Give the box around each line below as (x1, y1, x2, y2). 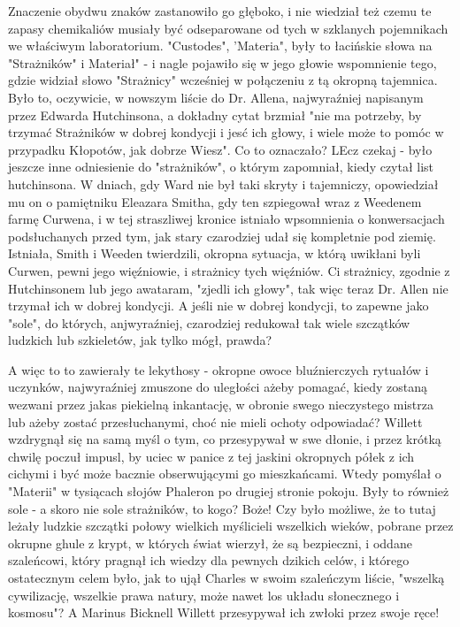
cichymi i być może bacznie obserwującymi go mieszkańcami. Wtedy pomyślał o (8, 464, 441, 483)
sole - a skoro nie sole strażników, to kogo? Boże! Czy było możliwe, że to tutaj (8, 499, 436, 517)
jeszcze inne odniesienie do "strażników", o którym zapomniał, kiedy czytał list (8, 157, 434, 176)
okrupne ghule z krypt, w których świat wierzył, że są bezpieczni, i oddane (8, 533, 412, 552)
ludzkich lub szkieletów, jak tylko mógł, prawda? (8, 331, 272, 349)
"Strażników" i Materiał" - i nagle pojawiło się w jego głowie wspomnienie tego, (8, 53, 437, 72)
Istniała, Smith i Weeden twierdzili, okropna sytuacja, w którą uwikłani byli (8, 244, 421, 263)
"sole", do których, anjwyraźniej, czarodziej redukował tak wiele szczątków (8, 313, 410, 332)
